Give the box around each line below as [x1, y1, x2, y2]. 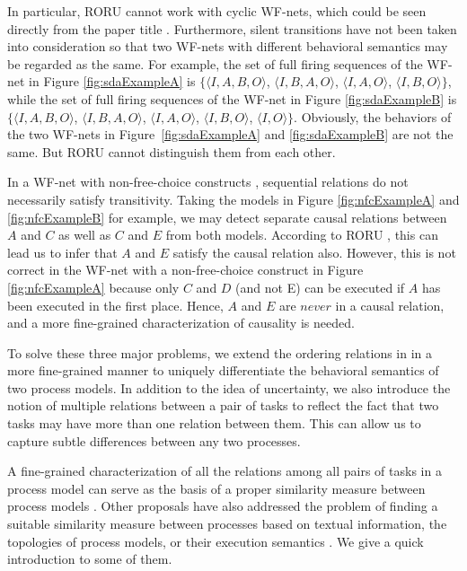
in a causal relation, [335, 295, 445, 314]
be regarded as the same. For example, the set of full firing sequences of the [7, 54, 423, 73]
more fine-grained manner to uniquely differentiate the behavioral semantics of [7, 361, 439, 380]
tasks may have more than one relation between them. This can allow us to [7, 414, 421, 433]
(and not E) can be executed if [235, 277, 405, 296]
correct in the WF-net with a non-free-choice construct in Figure [7, 260, 364, 279]
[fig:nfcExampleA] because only [7, 277, 180, 296]
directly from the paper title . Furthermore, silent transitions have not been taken [7, 19, 457, 38]
